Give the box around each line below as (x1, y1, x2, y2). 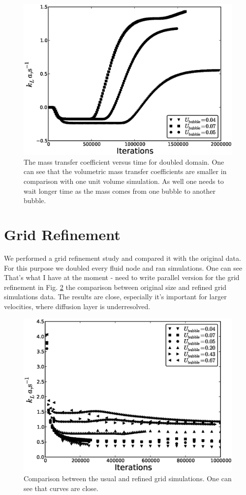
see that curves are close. (24, 483, 98, 493)
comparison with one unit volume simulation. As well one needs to (24, 176, 224, 186)
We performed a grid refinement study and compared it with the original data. (4, 252, 241, 263)
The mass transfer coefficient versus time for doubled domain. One (24, 156, 224, 167)
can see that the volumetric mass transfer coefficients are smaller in (24, 166, 227, 177)
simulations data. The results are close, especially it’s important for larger (4, 291, 227, 302)
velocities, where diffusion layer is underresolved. (4, 301, 151, 311)
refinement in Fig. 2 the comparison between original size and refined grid (4, 282, 227, 292)
